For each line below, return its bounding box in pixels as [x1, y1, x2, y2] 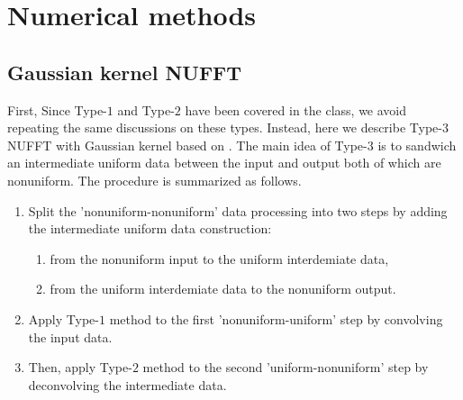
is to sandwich [377, 135, 457, 154]
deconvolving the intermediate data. [28, 375, 227, 394]
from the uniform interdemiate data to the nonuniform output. [50, 279, 396, 298]
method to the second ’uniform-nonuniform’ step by [142, 358, 429, 377]
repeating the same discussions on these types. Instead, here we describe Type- [7, 118, 442, 137]
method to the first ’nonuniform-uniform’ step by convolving [109, 309, 443, 328]
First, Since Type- [7, 100, 107, 119]
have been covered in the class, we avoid [185, 100, 407, 119]
